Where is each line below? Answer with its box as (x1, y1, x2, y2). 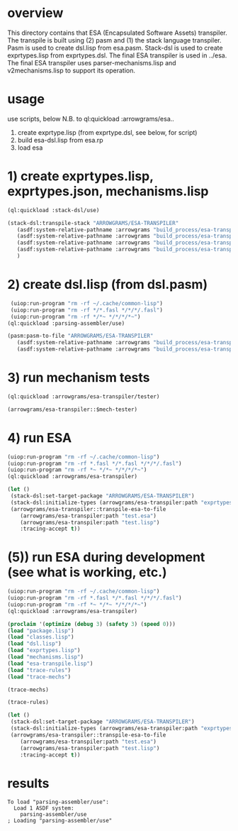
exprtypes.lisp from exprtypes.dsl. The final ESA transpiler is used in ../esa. (7, 51, 227, 60)
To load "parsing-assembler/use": (7, 798, 110, 806)
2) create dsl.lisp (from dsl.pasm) (7, 277, 208, 292)
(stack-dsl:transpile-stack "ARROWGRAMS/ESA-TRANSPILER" (7, 219, 179, 226)
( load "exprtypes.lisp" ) (7, 647, 81, 654)
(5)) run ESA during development (7, 549, 205, 566)
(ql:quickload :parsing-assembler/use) (7, 319, 125, 327)
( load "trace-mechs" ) (7, 673, 72, 681)
